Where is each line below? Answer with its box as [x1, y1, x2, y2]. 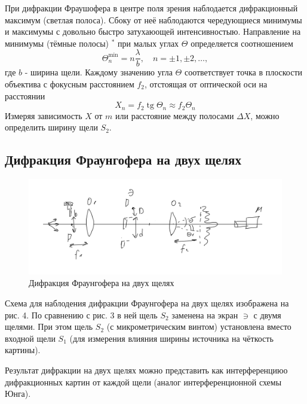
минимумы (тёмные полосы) [5, 37, 109, 49]
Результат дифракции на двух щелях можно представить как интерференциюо [5, 364, 288, 376]
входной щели [5, 332, 56, 344]
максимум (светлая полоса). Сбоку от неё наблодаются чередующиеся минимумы [5, 13, 302, 26]
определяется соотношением [191, 37, 293, 49]
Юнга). [5, 387, 31, 400]
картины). [5, 344, 41, 356]
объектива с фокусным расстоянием [5, 78, 134, 90]
